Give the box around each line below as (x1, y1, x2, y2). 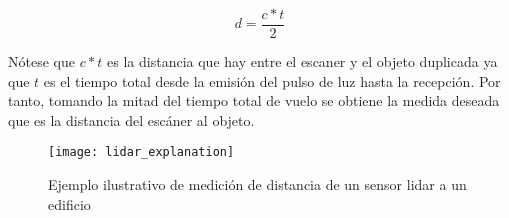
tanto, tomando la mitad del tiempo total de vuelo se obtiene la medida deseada (8, 90, 500, 111)
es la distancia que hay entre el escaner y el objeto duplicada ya (107, 51, 498, 72)
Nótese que (8, 51, 75, 72)
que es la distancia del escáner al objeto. (8, 109, 255, 130)
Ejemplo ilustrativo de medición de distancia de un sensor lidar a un (48, 174, 467, 195)
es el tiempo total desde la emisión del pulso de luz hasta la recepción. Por (43, 70, 501, 91)
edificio (48, 193, 91, 214)
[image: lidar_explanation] (48, 145, 235, 160)
